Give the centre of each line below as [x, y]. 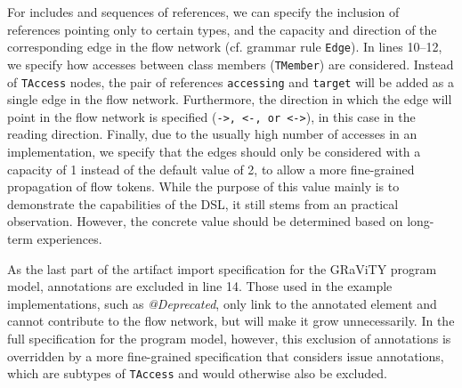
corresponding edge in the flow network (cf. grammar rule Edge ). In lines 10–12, [225, 47]
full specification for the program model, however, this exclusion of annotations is [229, 338]
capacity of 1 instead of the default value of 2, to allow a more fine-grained [211, 169]
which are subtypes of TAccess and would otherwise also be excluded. [197, 373]
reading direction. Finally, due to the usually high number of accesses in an [212, 134]
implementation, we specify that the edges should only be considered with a [214, 151]
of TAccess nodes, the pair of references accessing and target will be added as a [231, 81]
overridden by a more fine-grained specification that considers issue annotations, [226, 356]
